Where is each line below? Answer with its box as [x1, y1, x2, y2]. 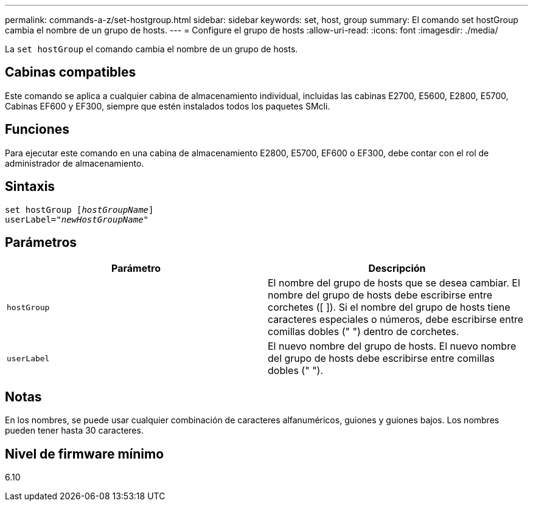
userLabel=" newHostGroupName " [5, 214, 149, 224]
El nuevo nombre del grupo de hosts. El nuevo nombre [268, 340, 517, 353]
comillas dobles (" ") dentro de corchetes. [268, 325, 459, 338]
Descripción [368, 262, 426, 275]
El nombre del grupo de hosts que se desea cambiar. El [268, 277, 520, 289]
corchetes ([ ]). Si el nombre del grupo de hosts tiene [268, 301, 510, 314]
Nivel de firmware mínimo [5, 446, 164, 462]
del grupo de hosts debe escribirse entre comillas [268, 352, 495, 365]
